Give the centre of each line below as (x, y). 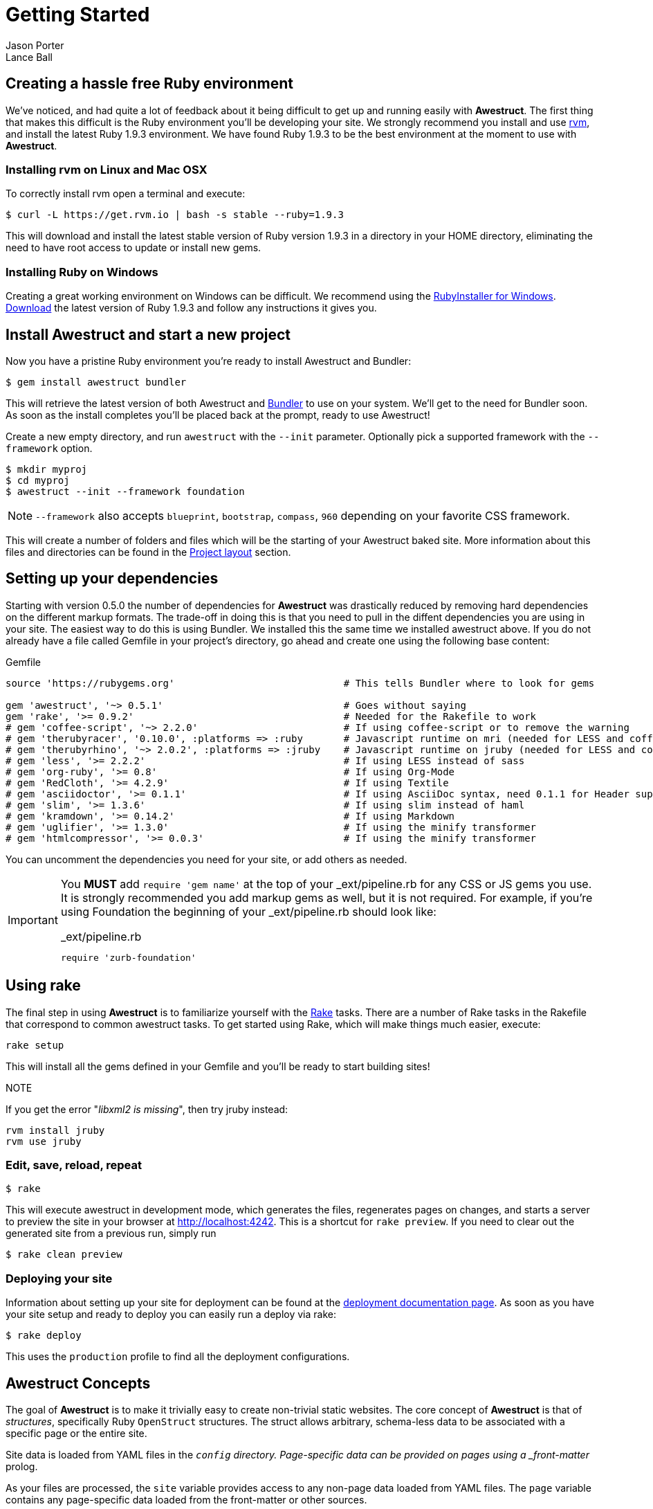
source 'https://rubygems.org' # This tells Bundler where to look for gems (300, 683)
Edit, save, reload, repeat (74, 1165)
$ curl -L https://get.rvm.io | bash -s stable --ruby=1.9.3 (175, 215)
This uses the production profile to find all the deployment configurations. (178, 1357)
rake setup (35, 1045)
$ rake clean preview (64, 1255)
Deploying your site (59, 1278)
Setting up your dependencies (112, 579)
